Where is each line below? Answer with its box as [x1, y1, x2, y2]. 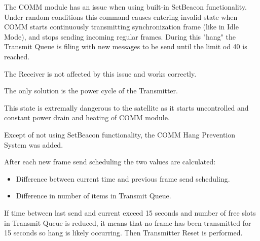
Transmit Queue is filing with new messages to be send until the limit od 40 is [4, 41, 247, 52]
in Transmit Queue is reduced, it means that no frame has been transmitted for [4, 217, 251, 228]
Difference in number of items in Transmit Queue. [16, 190, 171, 201]
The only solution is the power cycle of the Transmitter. [4, 85, 178, 96]
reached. [4, 51, 30, 61]
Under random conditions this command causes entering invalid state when [4, 11, 238, 22]
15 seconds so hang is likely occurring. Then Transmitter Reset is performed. [4, 227, 243, 238]
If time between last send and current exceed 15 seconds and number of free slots [4, 207, 256, 218]
